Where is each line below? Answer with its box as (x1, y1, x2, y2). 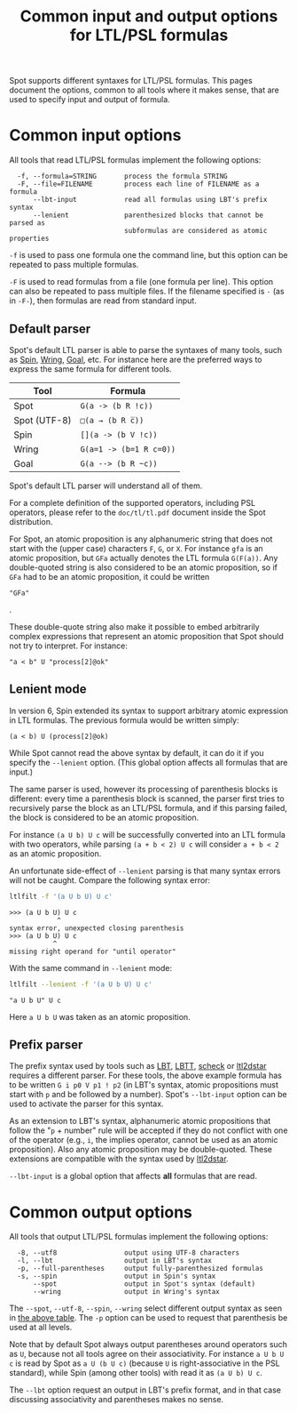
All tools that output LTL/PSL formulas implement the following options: (9, 1232, 269, 1242)
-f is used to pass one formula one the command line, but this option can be (9, 250, 288, 261)
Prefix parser (9, 1037, 83, 1052)
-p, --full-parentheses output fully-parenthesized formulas (17, 1264, 264, 1273)
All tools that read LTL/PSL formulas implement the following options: (9, 155, 262, 165)
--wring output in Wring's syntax (32, 1288, 220, 1297)
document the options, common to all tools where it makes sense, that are (9, 84, 279, 95)
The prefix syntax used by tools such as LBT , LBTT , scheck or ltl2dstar (9, 1061, 268, 1072)
